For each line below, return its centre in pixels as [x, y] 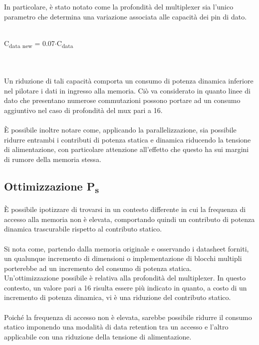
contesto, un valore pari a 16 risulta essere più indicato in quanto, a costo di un [126, 287]
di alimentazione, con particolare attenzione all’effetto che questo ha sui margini [127, 149]
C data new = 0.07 [29, 43]
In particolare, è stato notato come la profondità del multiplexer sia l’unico [119, 7]
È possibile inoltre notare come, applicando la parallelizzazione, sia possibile [120, 130]
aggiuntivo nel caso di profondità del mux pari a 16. [83, 110]
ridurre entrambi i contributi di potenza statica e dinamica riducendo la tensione [128, 139]
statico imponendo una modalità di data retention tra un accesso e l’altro [116, 327]
